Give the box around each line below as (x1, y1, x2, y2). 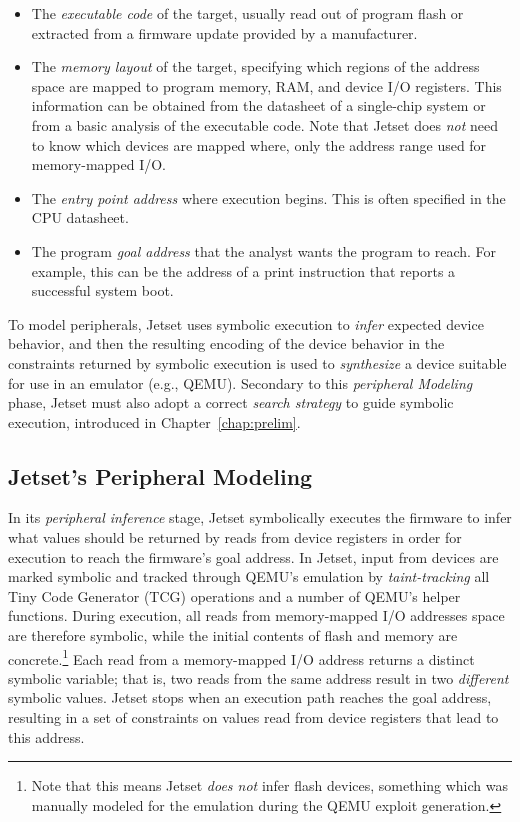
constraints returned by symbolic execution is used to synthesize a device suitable (8, 352, 507, 373)
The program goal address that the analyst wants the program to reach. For (31, 240, 497, 261)
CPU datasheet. (31, 207, 129, 228)
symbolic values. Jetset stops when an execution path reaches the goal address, (8, 687, 492, 708)
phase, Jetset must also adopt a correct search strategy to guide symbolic (8, 392, 454, 413)
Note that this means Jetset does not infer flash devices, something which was (31, 775, 509, 796)
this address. (8, 726, 85, 747)
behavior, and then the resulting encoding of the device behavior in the (8, 333, 445, 354)
